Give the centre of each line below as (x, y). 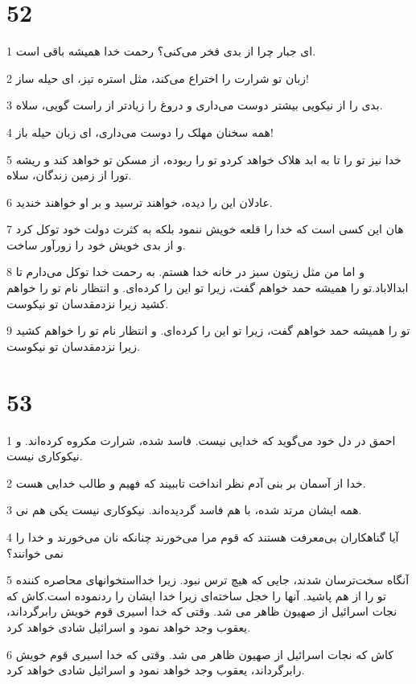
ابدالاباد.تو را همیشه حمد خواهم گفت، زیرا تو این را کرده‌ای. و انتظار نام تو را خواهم (208, 288)
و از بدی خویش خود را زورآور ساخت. (96, 244)
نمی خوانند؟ (35, 552)
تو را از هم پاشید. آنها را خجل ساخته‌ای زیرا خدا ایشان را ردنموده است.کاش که (196, 595)
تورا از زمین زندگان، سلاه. (69, 175)
